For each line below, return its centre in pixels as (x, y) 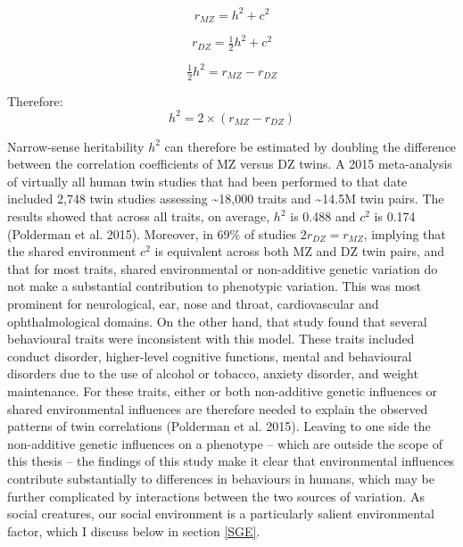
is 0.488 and (323, 216)
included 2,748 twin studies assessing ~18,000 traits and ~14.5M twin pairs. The (226, 199)
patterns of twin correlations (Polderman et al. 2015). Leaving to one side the (219, 426)
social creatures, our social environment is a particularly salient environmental (221, 514)
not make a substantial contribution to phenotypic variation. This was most (215, 286)
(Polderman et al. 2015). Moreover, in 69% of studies (152, 233)
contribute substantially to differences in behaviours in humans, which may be (221, 478)
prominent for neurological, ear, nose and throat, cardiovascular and (193, 304)
